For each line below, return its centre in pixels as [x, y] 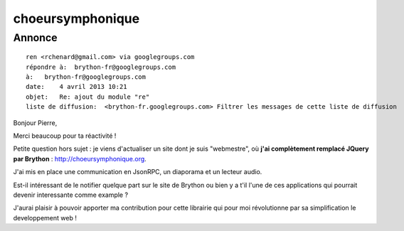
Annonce [35, 38]
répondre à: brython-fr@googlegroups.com [101, 67]
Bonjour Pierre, [35, 123]
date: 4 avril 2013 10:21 [76, 87]
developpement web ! [45, 217]
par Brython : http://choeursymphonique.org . [80, 159]
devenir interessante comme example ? [70, 195]
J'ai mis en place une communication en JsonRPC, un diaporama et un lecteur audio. [138, 172]
